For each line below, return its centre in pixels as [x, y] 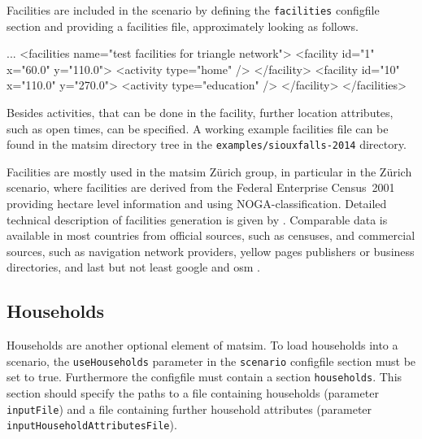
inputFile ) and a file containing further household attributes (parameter [189, 409]
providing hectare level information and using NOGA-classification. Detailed [197, 204]
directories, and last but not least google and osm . [133, 267]
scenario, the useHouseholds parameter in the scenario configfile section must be [211, 361]
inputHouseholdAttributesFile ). [92, 425]
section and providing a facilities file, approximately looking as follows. [183, 26]
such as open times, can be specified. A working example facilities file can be [198, 128]
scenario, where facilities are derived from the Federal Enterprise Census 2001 [201, 187]
